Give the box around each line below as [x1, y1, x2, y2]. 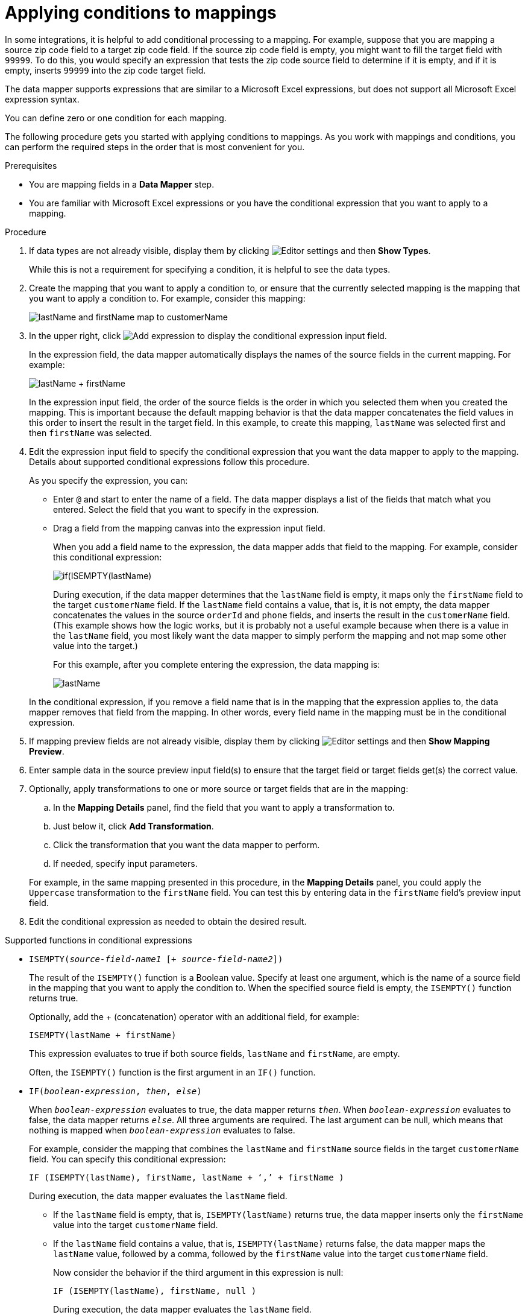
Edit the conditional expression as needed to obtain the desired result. [29, 916, 307, 927]
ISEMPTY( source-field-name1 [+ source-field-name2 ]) [29, 954, 283, 964]
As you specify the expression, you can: [29, 475, 188, 486]
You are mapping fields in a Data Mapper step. [29, 179, 215, 189]
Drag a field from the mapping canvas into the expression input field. [53, 522, 325, 533]
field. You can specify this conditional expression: [29, 1153, 226, 1164]
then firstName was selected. [29, 427, 152, 438]
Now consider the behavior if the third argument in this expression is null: [53, 1267, 344, 1278]
